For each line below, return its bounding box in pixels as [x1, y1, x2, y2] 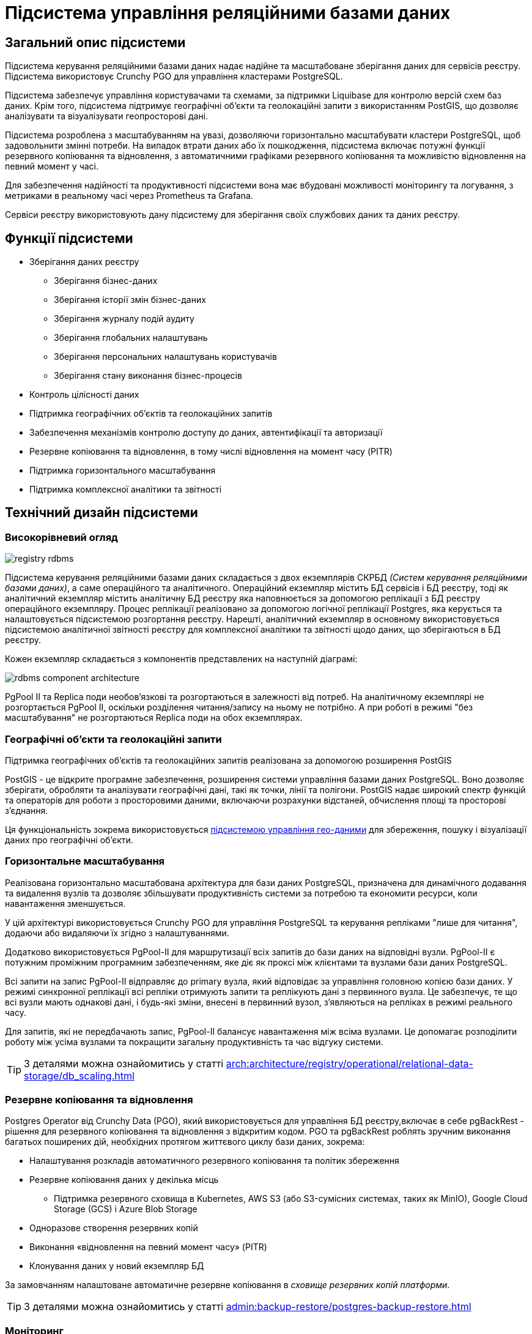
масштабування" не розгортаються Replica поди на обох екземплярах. [5, 712, 303, 723]
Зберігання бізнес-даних [54, 275, 158, 286]
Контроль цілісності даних [29, 389, 139, 400]
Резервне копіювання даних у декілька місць [29, 1174, 219, 1185]
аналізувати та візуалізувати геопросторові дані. [5, 111, 209, 122]
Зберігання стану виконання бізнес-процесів [54, 370, 242, 381]
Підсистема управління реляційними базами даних [5, 2, 451, 23]
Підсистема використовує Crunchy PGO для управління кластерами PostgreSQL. [5, 71, 343, 82]
